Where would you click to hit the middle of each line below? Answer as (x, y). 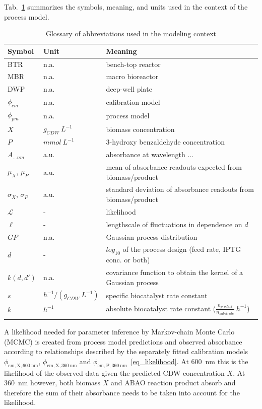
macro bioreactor (132, 76)
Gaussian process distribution (152, 236)
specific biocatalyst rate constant (157, 295)
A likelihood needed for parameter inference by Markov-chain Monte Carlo (119, 331)
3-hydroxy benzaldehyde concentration (165, 142)
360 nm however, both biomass (52, 383)
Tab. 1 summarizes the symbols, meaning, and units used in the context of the (126, 7)
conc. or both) (128, 260)
